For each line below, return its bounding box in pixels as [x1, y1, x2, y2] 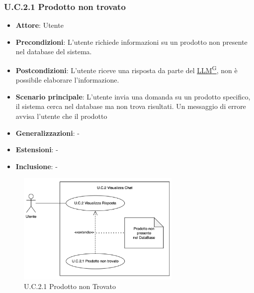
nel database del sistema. [15, 46, 92, 57]
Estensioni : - [15, 144, 58, 155]
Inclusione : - [15, 161, 58, 171]
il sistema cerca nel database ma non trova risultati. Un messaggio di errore [15, 101, 246, 111]
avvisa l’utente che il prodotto [15, 111, 107, 121]
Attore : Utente [15, 20, 64, 30]
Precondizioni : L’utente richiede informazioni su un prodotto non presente [15, 36, 248, 47]
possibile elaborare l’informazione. [15, 75, 119, 85]
